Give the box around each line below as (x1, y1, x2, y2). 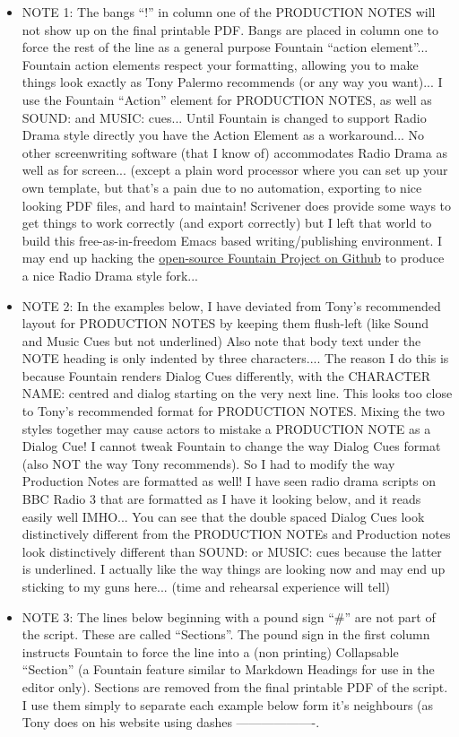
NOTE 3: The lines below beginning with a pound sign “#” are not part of (22, 607, 436, 626)
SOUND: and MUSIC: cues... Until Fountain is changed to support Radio (22, 108, 427, 126)
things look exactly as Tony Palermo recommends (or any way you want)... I (22, 73, 443, 91)
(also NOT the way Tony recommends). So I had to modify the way (22, 454, 395, 473)
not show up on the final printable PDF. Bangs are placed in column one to (22, 20, 438, 39)
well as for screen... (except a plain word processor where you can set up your (22, 160, 448, 179)
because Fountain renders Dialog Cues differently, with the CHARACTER (22, 366, 430, 385)
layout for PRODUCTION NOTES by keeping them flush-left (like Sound (22, 314, 429, 333)
